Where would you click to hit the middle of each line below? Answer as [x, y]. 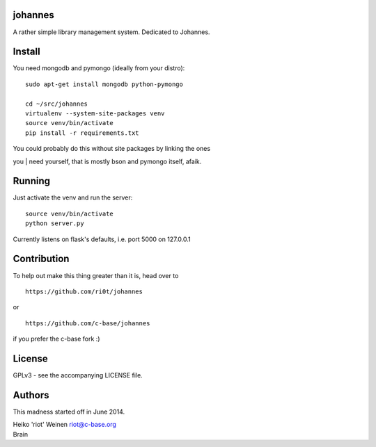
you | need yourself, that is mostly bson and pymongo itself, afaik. [107, 161]
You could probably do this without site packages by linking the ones [112, 149]
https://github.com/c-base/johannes [88, 323]
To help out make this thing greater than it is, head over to [96, 275]
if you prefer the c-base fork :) [56, 339]
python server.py [55, 223]
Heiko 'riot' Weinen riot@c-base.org [64, 425]
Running [32, 181]
